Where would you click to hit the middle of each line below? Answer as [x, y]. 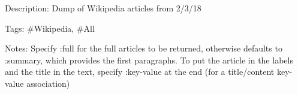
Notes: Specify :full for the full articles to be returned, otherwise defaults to [144, 48]
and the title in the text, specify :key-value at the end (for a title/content [140, 72]
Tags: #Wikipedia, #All [50, 28]
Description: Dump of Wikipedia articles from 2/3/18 [103, 8]
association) [48, 83]
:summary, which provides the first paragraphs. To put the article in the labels [149, 60]
